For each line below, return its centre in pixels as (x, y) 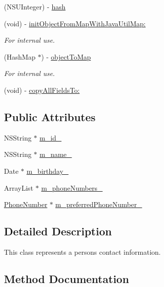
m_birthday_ (47, 171)
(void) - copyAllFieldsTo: (42, 90)
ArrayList (19, 187)
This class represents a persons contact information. (82, 251)
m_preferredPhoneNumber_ (99, 204)
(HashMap (20, 56)
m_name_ (56, 154)
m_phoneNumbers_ (72, 187)
